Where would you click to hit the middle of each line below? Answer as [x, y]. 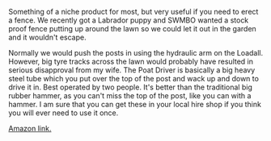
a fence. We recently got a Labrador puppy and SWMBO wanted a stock [129, 20]
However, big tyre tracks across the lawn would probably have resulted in [131, 61]
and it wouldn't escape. [47, 37]
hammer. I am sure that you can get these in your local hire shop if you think [135, 104]
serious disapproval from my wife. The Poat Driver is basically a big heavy [132, 70]
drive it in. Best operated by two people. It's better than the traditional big [130, 87]
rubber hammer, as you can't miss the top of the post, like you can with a [130, 95]
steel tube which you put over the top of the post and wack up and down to [133, 79]
